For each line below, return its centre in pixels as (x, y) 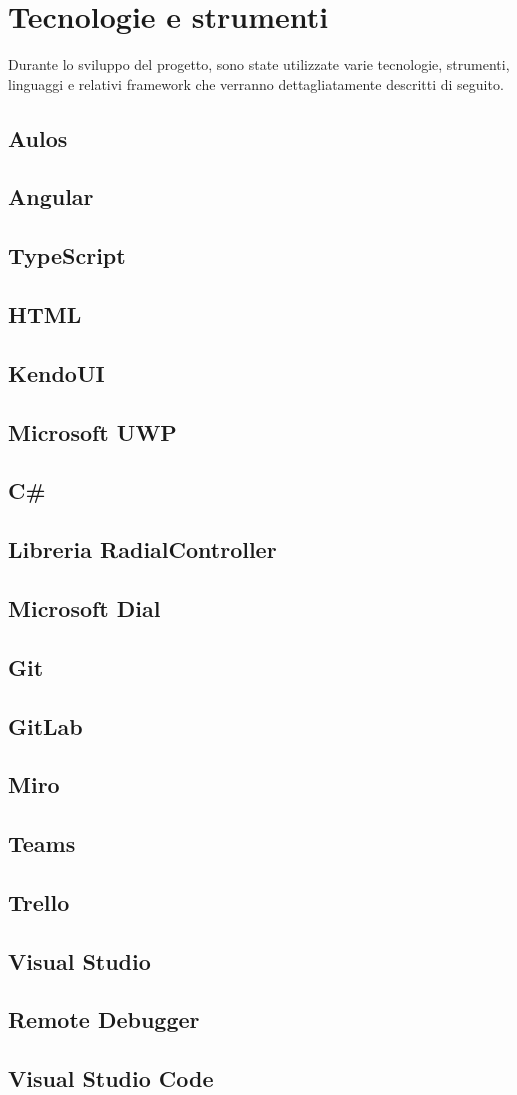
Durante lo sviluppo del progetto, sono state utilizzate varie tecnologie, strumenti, (259, 64)
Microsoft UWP (92, 431)
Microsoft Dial (84, 607)
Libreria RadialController (142, 549)
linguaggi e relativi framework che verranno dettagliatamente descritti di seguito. (256, 83)
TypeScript (67, 255)
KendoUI (56, 372)
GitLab (45, 725)
